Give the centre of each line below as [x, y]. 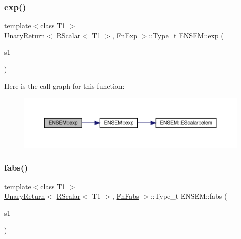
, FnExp [125, 35]
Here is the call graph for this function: [64, 85]
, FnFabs [126, 196]
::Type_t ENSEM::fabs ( [189, 196]
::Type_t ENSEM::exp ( [186, 35]
